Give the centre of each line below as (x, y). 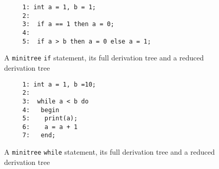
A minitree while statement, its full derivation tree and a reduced (109, 152)
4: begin (41, 110)
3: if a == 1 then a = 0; (68, 24)
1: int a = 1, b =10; (59, 84)
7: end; (39, 135)
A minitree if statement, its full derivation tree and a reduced (104, 58)
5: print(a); (50, 119)
